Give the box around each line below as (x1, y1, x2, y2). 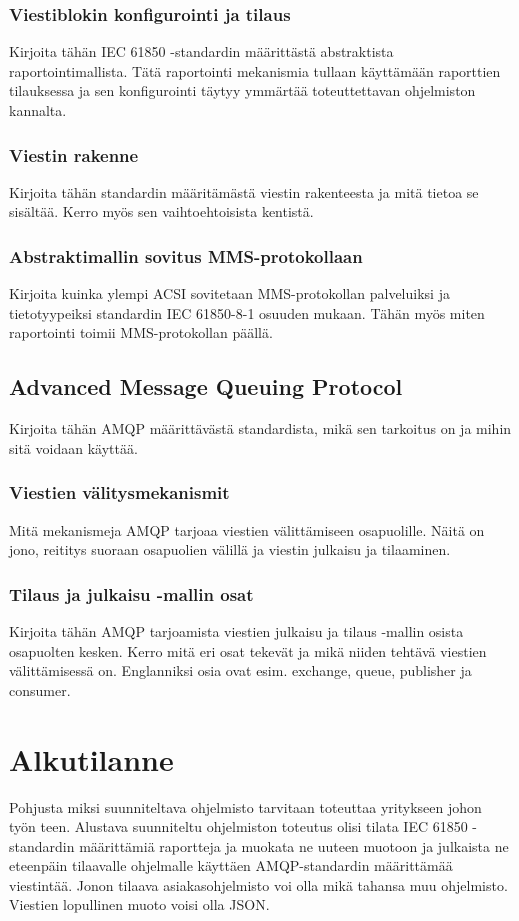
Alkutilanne (9, 738, 174, 779)
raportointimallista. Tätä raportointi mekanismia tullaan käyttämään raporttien (9, 60, 501, 81)
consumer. (9, 679, 71, 700)
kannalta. (9, 100, 67, 120)
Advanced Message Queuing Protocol (9, 371, 403, 402)
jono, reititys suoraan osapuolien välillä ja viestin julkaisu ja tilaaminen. (9, 539, 451, 560)
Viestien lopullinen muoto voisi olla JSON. (9, 894, 270, 915)
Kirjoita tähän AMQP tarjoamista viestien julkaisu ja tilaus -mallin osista (9, 621, 464, 642)
